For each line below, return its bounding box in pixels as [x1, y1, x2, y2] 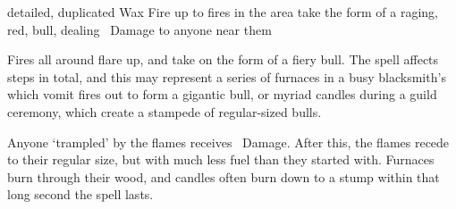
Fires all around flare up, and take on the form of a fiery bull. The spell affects [7, 50, 439, 69]
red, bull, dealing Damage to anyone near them [7, 20, 272, 38]
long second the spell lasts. [7, 185, 154, 204]
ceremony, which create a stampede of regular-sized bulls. [7, 102, 322, 121]
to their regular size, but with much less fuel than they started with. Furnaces [7, 150, 435, 169]
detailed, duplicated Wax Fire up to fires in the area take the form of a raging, [7, 3, 438, 21]
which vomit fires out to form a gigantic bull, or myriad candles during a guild [7, 85, 437, 104]
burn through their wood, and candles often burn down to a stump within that [7, 167, 440, 186]
